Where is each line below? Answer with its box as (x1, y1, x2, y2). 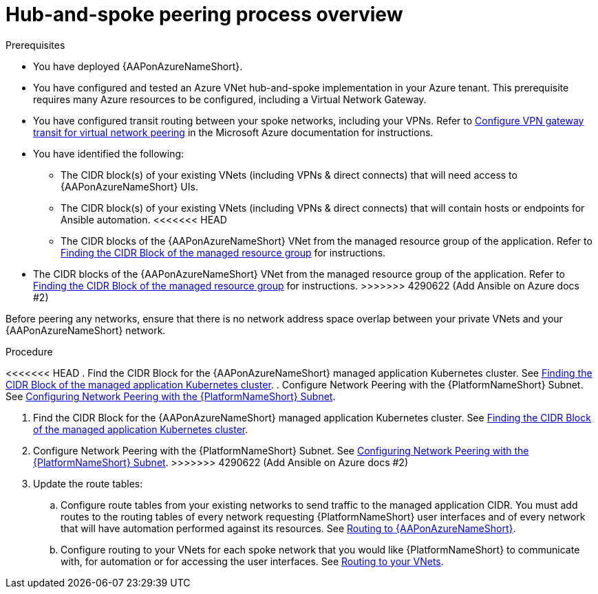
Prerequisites (6, 38, 65, 51)
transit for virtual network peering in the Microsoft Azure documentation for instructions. (33, 126, 434, 138)
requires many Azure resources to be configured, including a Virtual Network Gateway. (33, 93, 427, 105)
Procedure (6, 345, 53, 357)
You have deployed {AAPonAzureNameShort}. (33, 60, 243, 72)
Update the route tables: (33, 477, 143, 489)
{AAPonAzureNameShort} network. (6, 324, 166, 336)
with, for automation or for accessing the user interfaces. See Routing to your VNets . (61, 555, 444, 567)
